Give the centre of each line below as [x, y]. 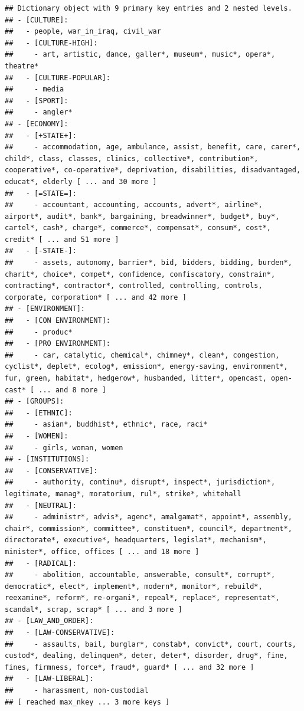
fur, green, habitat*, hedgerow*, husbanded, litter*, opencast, [136, 378]
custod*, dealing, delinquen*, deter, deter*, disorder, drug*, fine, [146, 656]
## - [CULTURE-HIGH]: [51, 43]
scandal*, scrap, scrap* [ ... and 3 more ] [94, 609]
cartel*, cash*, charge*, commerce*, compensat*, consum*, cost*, [138, 228]
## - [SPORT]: [37, 101]
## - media [35, 89]
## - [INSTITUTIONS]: [47, 459]
